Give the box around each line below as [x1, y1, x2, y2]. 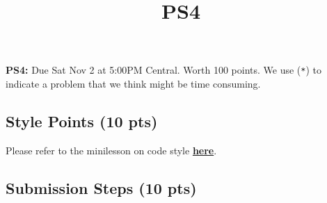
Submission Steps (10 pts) [6, 177, 197, 198]
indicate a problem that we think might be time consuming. [6, 76, 261, 91]
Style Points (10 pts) [6, 111, 158, 132]
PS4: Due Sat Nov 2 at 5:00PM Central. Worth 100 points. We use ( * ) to [6, 63, 322, 77]
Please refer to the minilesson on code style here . [6, 143, 217, 157]
